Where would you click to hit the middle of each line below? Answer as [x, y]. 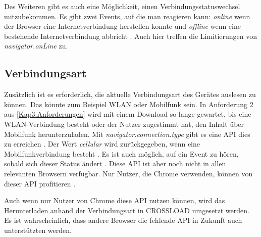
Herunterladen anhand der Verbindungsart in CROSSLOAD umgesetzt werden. [127, 210]
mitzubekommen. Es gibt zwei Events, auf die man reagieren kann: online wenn [127, 16]
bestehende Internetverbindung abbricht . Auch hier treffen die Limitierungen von [131, 36]
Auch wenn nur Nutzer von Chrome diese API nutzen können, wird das [115, 200]
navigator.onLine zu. [36, 46]
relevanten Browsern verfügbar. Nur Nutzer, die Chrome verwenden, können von [128, 173]
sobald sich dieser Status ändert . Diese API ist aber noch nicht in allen [115, 163]
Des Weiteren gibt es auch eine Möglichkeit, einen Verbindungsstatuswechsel [122, 6]
